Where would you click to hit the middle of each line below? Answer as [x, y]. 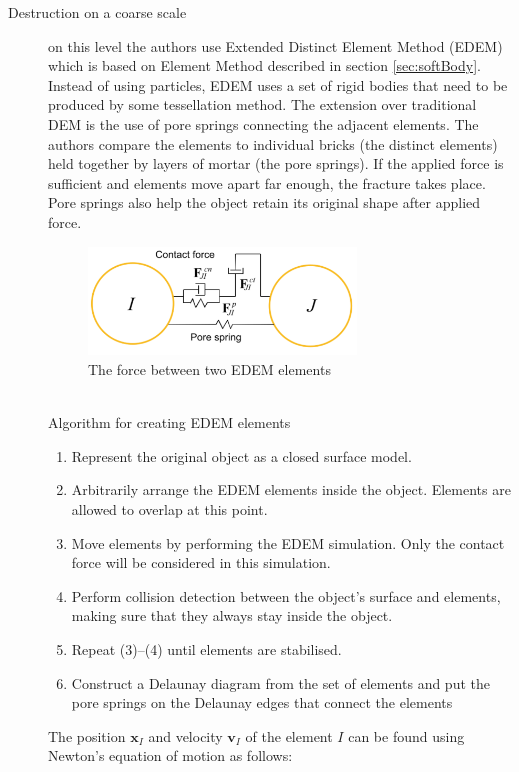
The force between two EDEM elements [209, 369]
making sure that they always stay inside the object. [232, 615]
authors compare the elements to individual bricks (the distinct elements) [273, 143]
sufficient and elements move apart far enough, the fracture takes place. [267, 182]
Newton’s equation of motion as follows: [170, 755]
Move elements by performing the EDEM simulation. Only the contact [288, 542]
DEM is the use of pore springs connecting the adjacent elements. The [263, 123]
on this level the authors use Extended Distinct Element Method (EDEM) [275, 45]
